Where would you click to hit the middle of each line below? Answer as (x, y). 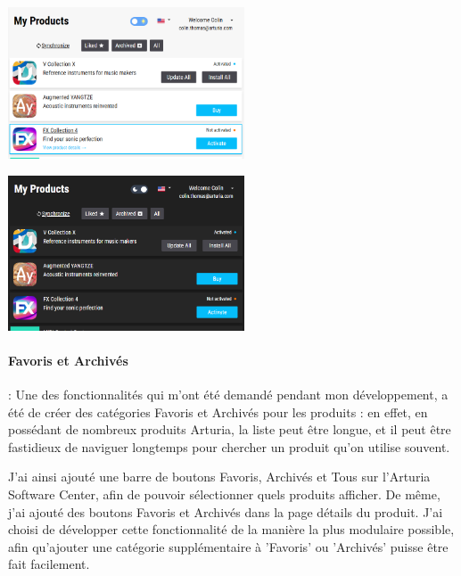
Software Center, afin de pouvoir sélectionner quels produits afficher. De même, (224, 494)
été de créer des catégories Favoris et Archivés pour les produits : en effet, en (218, 411)
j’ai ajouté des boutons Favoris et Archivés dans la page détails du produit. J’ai (226, 511)
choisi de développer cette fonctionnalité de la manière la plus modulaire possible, (231, 529)
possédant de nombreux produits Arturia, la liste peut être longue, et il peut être (230, 429)
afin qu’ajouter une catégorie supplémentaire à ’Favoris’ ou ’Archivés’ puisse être (228, 546)
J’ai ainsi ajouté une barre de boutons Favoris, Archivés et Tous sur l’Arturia (219, 477)
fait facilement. (49, 564)
